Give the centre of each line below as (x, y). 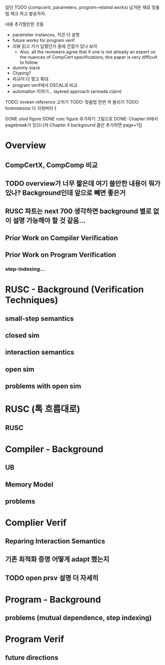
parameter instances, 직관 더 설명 (46, 35)
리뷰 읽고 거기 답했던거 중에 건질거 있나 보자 (55, 46)
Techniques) (32, 300)
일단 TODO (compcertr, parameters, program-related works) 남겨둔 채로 (78, 7)
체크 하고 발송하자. (28, 13)
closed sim (22, 335)
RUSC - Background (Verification (75, 290)
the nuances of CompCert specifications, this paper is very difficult (88, 57)
